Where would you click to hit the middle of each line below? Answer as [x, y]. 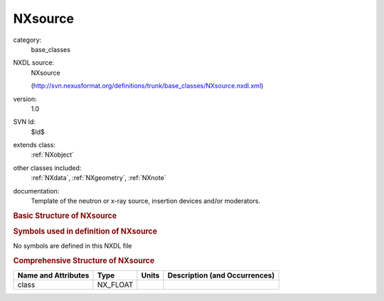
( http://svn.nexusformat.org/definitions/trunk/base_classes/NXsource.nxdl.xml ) [147, 86]
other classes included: [47, 168]
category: [27, 40]
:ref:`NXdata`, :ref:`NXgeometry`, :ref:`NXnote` [98, 178]
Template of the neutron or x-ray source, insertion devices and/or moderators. [146, 201]
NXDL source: [34, 63]
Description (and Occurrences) [221, 275]
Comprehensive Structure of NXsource [84, 261]
